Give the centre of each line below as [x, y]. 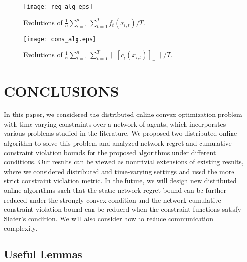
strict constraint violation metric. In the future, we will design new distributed [120, 181]
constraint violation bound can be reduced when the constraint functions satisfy [123, 209]
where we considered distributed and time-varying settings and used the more [119, 171]
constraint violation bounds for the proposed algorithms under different [110, 152]
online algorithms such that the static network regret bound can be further [115, 190]
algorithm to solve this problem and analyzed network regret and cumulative [118, 143]
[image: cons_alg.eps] [60, 39]
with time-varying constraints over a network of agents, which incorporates [115, 124]
